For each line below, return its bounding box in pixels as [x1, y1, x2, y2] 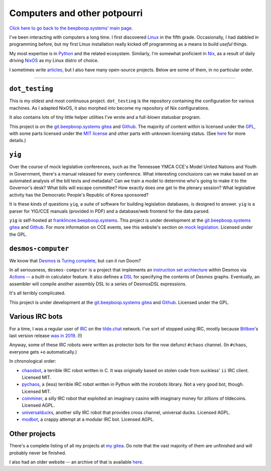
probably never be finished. [9, 449, 66, 456]
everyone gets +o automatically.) [9, 349, 77, 355]
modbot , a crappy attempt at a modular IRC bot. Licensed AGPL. [22, 416, 155, 422]
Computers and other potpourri [9, 8, 143, 19]
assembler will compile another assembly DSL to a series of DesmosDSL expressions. [9, 281, 187, 287]
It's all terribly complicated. [9, 290, 66, 296]
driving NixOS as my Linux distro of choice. [9, 58, 99, 64]
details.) [9, 137, 26, 143]
